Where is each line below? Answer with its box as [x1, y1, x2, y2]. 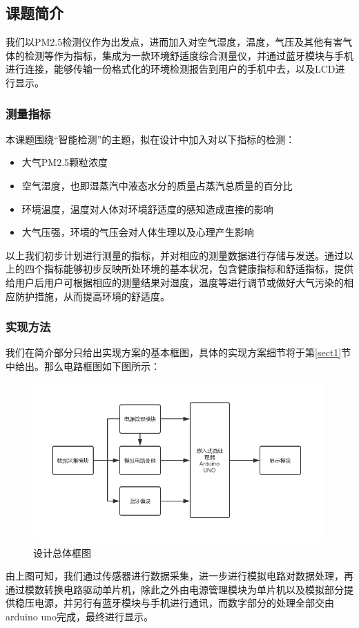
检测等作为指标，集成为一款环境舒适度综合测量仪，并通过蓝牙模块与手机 [24, 48, 353, 62]
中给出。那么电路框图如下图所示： [6, 358, 160, 373]
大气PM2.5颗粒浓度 [21, 155, 108, 169]
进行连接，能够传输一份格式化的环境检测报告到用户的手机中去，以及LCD [6, 62, 336, 76]
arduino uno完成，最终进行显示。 [6, 609, 153, 623]
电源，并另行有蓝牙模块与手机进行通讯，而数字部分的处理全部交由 [34, 595, 334, 610]
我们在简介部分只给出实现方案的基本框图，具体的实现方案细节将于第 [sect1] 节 [6, 345, 351, 360]
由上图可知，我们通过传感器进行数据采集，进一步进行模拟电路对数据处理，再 [6, 569, 353, 583]
